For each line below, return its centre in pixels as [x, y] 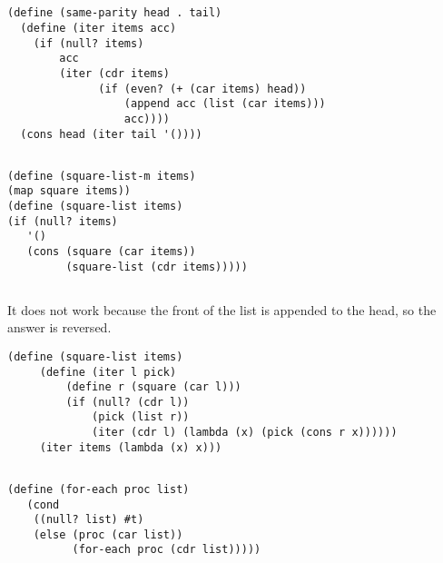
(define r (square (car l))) [153, 387]
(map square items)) [69, 191]
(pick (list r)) [141, 417]
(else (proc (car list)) [108, 534]
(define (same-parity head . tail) [115, 13]
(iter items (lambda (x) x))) [131, 447]
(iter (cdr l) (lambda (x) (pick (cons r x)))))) [245, 433]
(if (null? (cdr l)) [128, 402]
